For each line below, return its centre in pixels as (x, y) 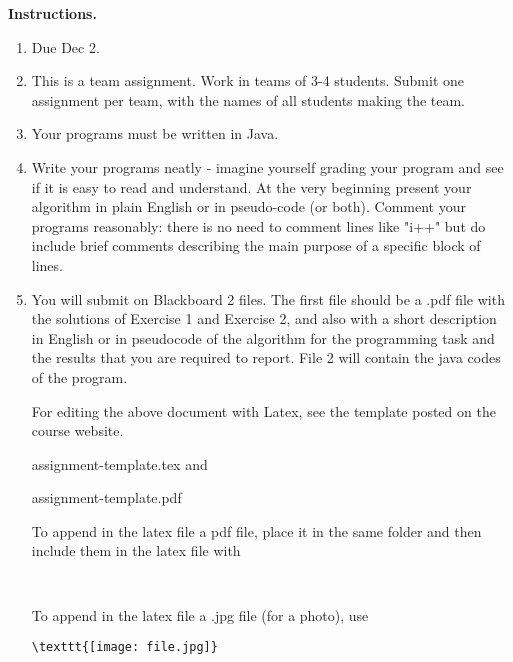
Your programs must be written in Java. (155, 133)
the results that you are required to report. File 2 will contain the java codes (266, 357)
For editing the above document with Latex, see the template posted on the (263, 410)
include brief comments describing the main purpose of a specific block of (256, 245)
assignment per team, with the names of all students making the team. (248, 99)
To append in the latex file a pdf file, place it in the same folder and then (256, 530)
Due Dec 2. (65, 46)
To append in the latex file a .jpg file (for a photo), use (200, 614)
